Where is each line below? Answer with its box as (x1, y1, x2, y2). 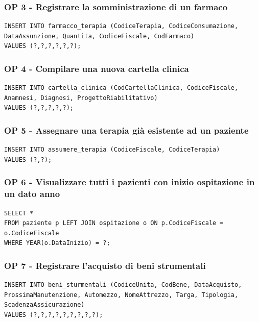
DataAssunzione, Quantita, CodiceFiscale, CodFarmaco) (4, 32, 195, 40)
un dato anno (4, 187, 60, 200)
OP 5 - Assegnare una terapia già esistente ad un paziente (4, 123, 249, 136)
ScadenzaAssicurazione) (4, 301, 85, 309)
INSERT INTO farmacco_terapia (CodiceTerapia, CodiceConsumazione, (4, 22, 239, 30)
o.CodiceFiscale (4, 229, 59, 237)
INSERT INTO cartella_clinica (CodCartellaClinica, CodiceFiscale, (4, 84, 239, 92)
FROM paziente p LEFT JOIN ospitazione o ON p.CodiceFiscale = (4, 219, 224, 227)
